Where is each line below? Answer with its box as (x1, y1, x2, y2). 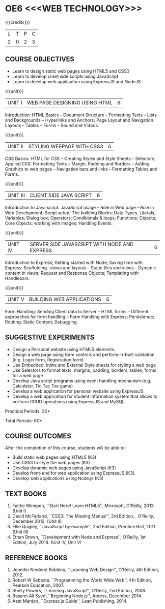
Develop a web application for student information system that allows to (12, 393, 158, 399)
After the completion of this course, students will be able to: (5, 445, 126, 451)
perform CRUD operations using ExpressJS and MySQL (12, 398, 125, 404)
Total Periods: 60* (5, 417, 43, 423)
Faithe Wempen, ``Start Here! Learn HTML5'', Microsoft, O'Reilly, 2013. (12, 503, 155, 509)
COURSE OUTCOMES (5, 432, 72, 440)
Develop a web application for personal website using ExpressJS (12, 388, 144, 394)
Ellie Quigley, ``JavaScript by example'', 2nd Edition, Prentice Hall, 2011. (12, 524, 157, 530)
